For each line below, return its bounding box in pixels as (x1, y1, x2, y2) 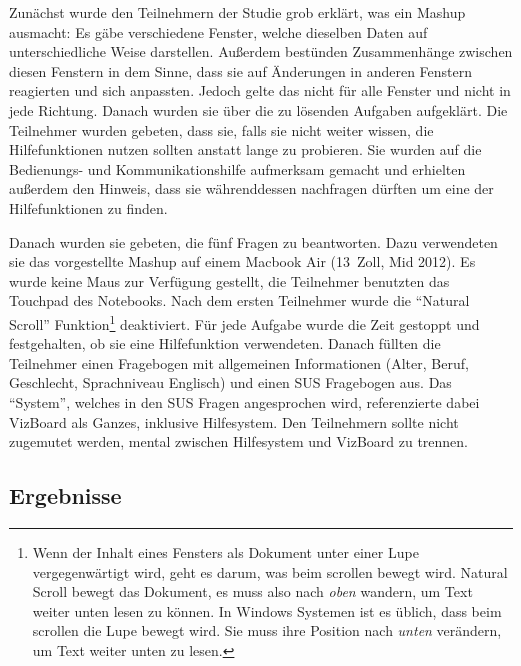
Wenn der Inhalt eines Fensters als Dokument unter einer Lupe (32, 541, 419, 562)
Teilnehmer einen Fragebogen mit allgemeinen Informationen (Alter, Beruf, (9, 352, 469, 373)
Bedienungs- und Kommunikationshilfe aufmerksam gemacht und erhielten (9, 158, 466, 179)
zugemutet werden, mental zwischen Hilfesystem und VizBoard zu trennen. (9, 431, 469, 452)
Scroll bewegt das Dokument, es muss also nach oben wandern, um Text (32, 581, 473, 602)
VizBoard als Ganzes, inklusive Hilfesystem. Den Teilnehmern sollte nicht (9, 411, 459, 432)
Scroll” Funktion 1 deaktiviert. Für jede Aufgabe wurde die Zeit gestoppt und (9, 310, 480, 334)
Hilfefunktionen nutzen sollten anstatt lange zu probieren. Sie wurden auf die (9, 139, 482, 160)
